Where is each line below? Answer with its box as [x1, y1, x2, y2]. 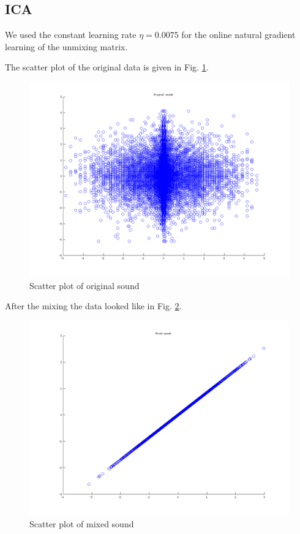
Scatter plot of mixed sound [29, 517, 134, 530]
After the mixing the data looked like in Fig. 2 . [5, 299, 182, 312]
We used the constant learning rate [5, 28, 137, 41]
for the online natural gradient [181, 28, 296, 41]
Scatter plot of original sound [29, 279, 140, 291]
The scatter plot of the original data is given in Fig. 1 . [5, 61, 209, 73]
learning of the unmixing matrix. [5, 40, 128, 53]
